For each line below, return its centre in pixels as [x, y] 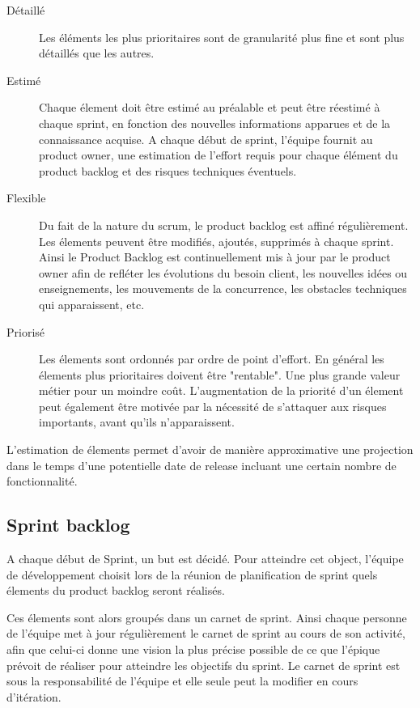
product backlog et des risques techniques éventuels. [168, 170]
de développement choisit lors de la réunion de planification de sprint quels [192, 574]
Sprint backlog [68, 525]
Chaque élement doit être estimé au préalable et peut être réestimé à [210, 107]
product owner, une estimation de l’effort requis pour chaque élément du [218, 155]
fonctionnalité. [42, 481]
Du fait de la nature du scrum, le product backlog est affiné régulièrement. [224, 225]
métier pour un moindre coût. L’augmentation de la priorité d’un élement [221, 390]
